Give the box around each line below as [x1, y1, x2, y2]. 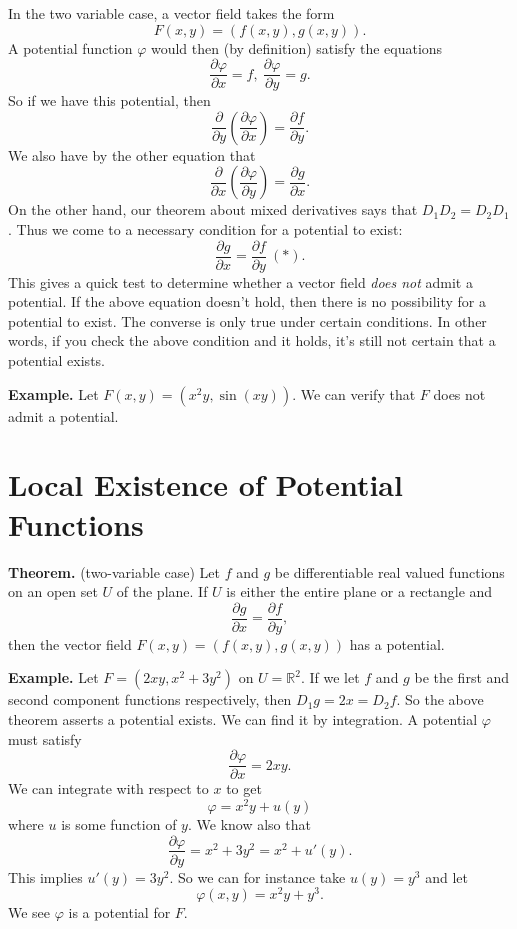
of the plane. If [116, 581, 208, 602]
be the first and [414, 667, 510, 688]
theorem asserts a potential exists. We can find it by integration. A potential [8, 709, 478, 729]
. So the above [396, 689, 484, 710]
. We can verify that [292, 383, 416, 404]
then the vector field [8, 633, 132, 654]
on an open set [8, 581, 98, 602]
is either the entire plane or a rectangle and [226, 581, 493, 602]
